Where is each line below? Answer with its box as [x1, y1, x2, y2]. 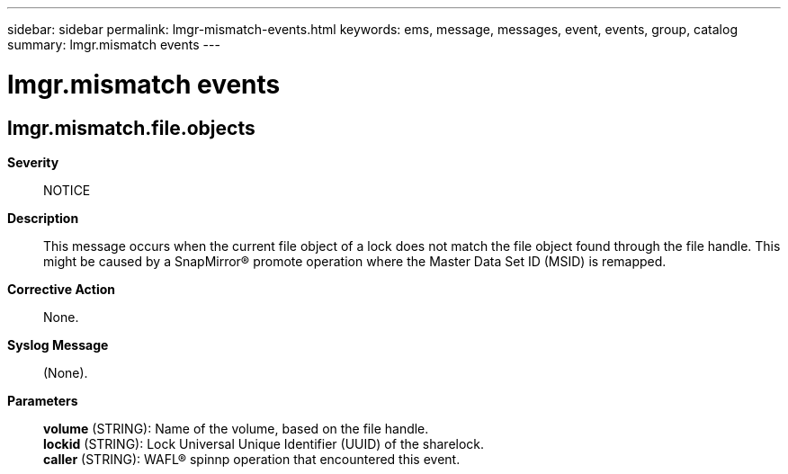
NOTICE [43, 182, 91, 198]
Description [7, 210, 79, 226]
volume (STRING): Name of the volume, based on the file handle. [43, 420, 429, 436]
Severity [7, 154, 59, 170]
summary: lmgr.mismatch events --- [7, 37, 220, 52]
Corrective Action [7, 281, 115, 297]
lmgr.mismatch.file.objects [7, 116, 255, 139]
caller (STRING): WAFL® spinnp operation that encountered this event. [43, 451, 461, 467]
